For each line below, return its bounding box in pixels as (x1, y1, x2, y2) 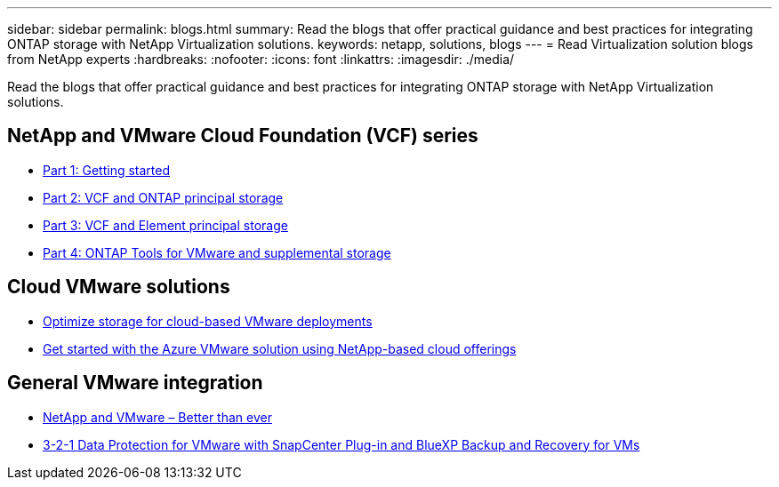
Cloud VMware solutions (7, 275, 230, 299)
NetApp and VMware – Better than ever (43, 409, 272, 425)
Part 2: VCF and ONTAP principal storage (43, 189, 284, 205)
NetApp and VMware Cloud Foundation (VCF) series (7, 124, 478, 148)
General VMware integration (7, 371, 263, 395)
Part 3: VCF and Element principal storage (43, 217, 288, 233)
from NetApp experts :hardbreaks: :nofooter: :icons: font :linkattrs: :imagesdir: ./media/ (7, 52, 515, 67)
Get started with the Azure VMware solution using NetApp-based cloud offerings (43, 340, 517, 356)
